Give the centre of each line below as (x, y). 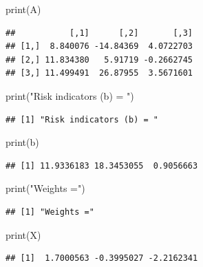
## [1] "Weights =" (50, 212)
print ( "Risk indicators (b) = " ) (70, 95)
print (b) (22, 142)
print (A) (23, 9)
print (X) (23, 234)
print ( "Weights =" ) (45, 188)
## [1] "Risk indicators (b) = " (82, 119)
